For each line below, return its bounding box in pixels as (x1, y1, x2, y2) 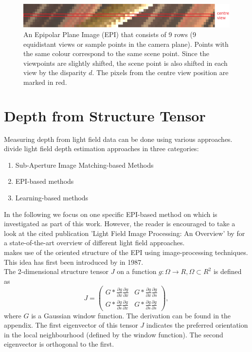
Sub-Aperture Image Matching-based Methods (15, 159, 154, 170)
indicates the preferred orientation (146, 320, 248, 330)
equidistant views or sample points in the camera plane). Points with (23, 39, 229, 49)
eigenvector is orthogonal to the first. (4, 339, 114, 349)
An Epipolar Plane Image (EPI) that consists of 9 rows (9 (23, 29, 197, 39)
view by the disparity (23, 67, 87, 78)
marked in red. (23, 77, 67, 87)
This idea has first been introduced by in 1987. (4, 256, 144, 267)
